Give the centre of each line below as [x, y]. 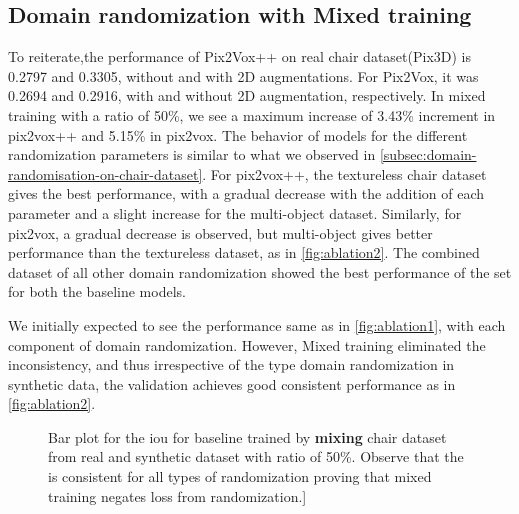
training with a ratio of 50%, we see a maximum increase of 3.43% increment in [252, 114]
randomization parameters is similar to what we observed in [192, 154]
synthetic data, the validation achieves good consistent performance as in [232, 383]
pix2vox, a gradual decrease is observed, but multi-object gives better [220, 232]
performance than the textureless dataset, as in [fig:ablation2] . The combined [244, 252]
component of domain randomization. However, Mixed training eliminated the [247, 344]
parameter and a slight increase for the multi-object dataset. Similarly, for [235, 212]
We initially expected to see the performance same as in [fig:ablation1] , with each [257, 324]
